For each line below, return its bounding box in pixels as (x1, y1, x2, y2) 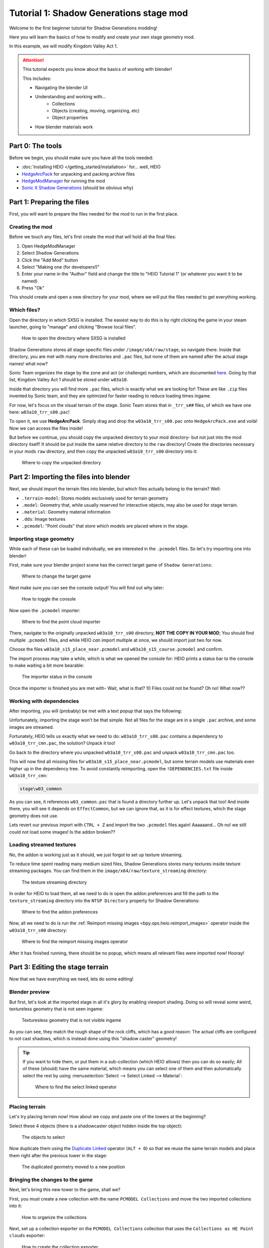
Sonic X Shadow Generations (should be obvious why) (21, 185, 134, 191)
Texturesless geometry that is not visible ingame (21, 1017, 122, 1023)
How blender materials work (35, 124, 93, 130)
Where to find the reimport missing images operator (21, 938, 128, 944)
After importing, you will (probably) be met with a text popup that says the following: (9, 708, 182, 714)
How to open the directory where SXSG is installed (21, 335, 126, 341)
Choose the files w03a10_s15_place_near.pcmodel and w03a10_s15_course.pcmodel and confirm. (9, 646, 224, 652)
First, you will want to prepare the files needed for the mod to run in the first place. (9, 211, 179, 217)
